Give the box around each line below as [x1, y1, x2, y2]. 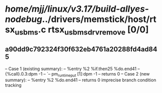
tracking [5, 82, 22, 88]
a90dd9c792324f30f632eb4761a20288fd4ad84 [5, 45, 158, 54]
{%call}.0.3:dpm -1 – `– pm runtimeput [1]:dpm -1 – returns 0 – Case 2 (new [5, 71, 150, 78]
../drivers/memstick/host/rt [42, 14, 157, 25]
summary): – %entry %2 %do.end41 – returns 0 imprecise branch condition [5, 77, 157, 83]
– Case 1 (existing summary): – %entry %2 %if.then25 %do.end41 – [5, 66, 140, 72]
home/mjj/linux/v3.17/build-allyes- [5, 3, 149, 15]
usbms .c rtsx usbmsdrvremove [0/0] [14, 24, 149, 37]
